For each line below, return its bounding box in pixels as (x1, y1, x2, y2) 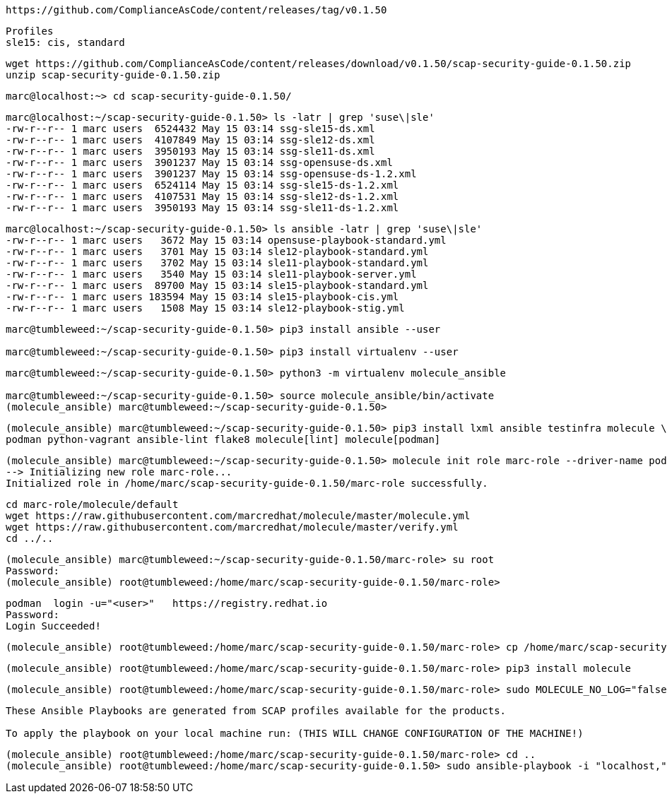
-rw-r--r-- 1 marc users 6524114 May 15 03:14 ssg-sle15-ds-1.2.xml (6, 179, 399, 191)
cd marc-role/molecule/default (6, 499, 179, 510)
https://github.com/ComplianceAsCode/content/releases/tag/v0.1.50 (6, 4, 387, 16)
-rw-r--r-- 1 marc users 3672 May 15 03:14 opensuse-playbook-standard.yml (6, 235, 447, 246)
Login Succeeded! (6, 620, 101, 632)
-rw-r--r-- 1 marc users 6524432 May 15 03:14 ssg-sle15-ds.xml (6, 123, 375, 134)
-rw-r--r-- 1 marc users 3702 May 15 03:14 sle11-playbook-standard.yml (6, 257, 429, 268)
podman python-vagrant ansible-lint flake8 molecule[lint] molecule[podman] (6, 434, 441, 445)
